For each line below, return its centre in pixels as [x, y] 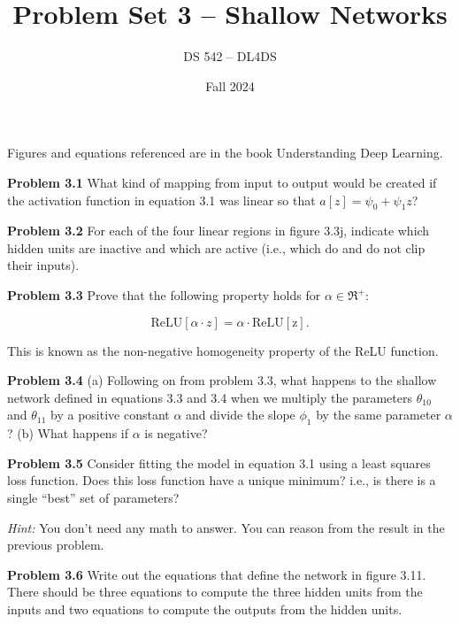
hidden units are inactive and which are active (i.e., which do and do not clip [216, 247]
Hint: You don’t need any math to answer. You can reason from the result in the [226, 527]
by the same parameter [379, 415]
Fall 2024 [230, 85]
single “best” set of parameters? [93, 498]
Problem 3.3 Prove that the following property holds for [164, 295]
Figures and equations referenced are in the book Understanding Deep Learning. [225, 153]
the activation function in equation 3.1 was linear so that [161, 200]
